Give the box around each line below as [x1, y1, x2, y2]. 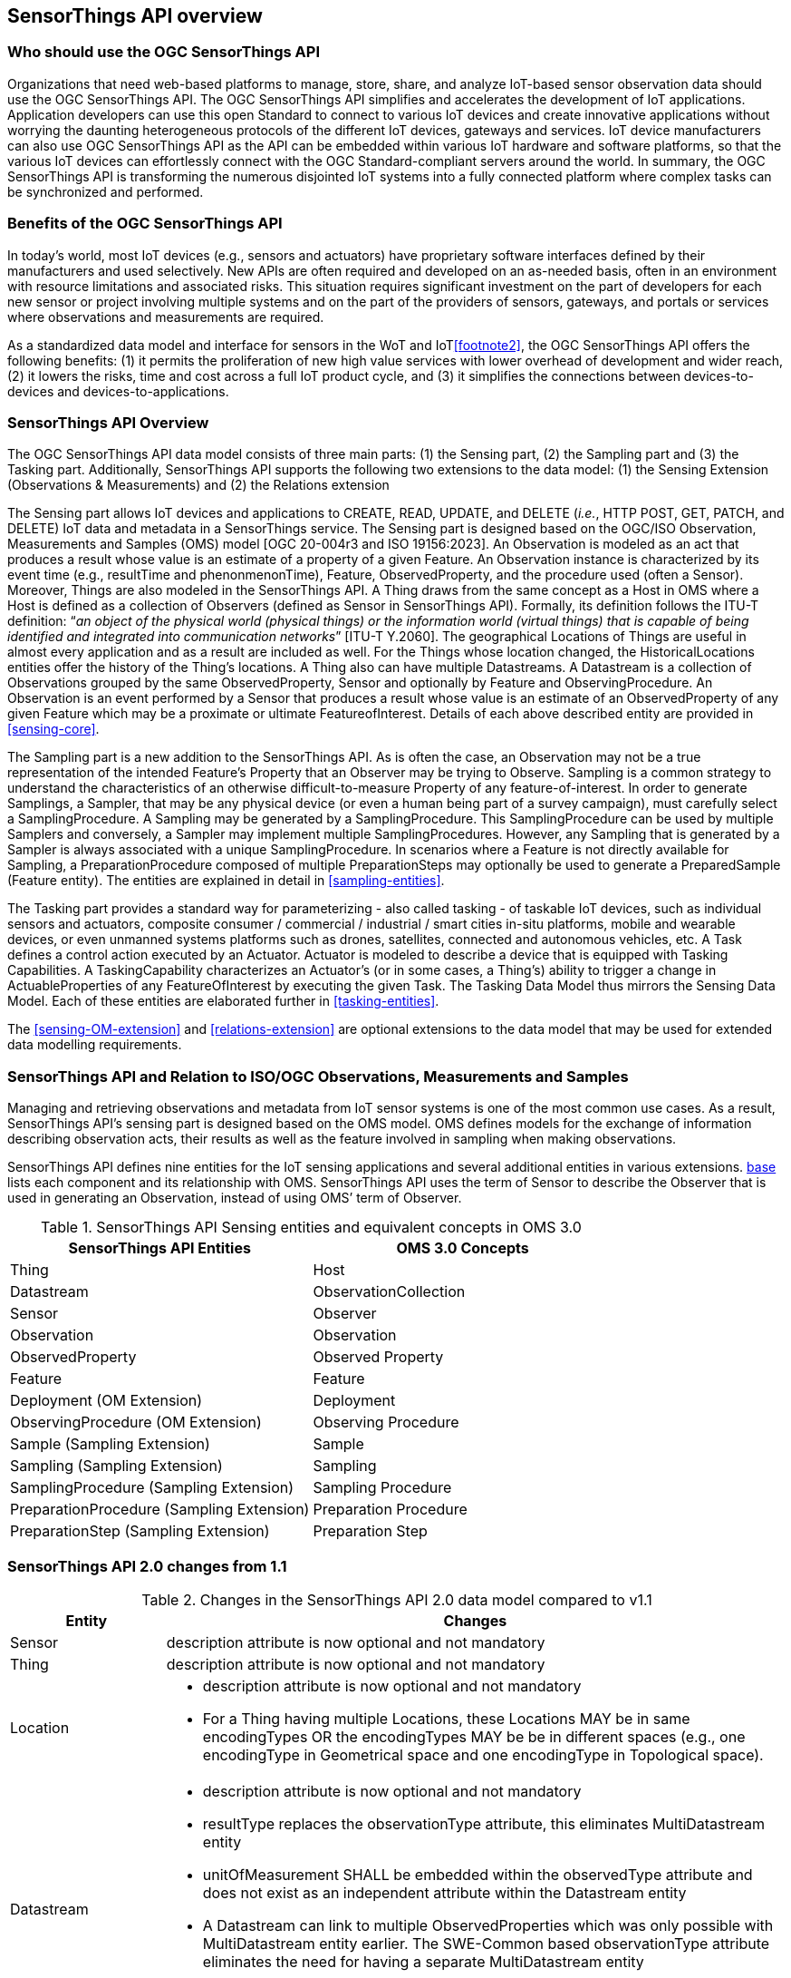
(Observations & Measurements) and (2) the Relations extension [7, 477, 390, 493]
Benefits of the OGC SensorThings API [7, 214, 283, 233]
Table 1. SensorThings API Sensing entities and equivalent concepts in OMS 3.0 [41, 1218, 582, 1237]
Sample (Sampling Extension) [10, 1435, 210, 1454]
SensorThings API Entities [68, 1239, 251, 1258]
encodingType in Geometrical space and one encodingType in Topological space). [202, 1745, 764, 1764]
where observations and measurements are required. [7, 308, 324, 325]
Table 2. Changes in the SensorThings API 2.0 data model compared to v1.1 [141, 1590, 652, 1609]
